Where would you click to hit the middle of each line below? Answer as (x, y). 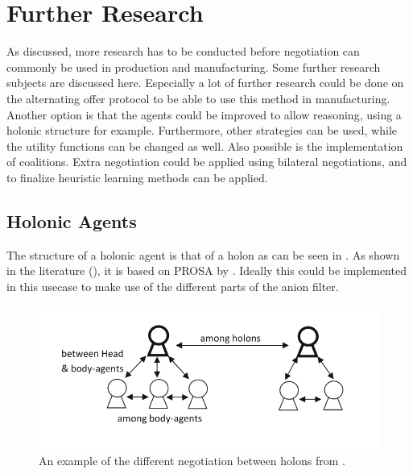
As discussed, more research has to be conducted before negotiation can (183, 51)
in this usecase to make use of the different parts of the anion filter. (173, 286)
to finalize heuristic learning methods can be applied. (137, 177)
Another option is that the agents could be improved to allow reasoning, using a (204, 114)
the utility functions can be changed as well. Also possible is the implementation (205, 146)
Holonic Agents (72, 220)
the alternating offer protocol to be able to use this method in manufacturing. (198, 98)
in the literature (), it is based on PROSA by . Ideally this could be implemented (206, 270)
